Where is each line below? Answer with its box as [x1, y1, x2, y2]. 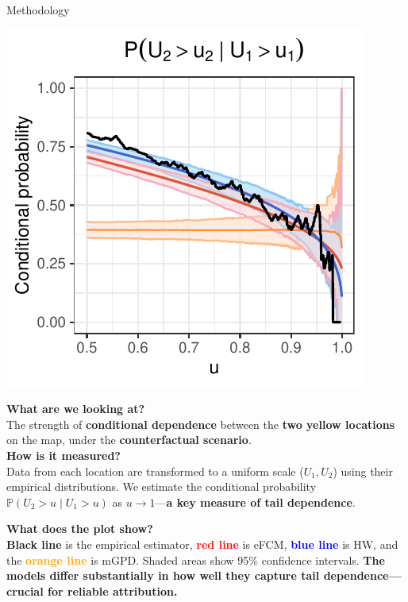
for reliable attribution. [48, 582, 178, 599]
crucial [6, 582, 44, 599]
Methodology [6, 2, 70, 17]
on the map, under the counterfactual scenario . [6, 431, 252, 448]
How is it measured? [6, 446, 121, 463]
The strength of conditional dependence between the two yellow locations [6, 415, 395, 432]
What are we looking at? [6, 400, 145, 417]
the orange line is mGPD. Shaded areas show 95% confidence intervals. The [6, 551, 385, 568]
